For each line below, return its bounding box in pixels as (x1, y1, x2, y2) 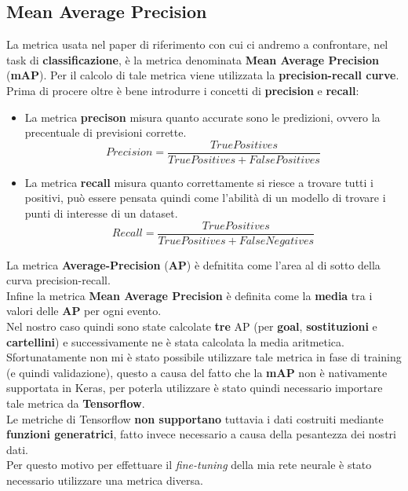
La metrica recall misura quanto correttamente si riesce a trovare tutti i (24, 174, 373, 190)
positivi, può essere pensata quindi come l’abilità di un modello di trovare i (24, 189, 386, 206)
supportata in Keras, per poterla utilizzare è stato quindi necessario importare (6, 379, 383, 396)
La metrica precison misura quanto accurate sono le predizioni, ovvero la (24, 108, 381, 125)
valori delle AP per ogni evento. (6, 302, 162, 319)
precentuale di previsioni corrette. (24, 124, 187, 141)
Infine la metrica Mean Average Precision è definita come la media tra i (6, 287, 373, 303)
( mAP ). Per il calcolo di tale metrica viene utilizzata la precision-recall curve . (6, 67, 399, 83)
